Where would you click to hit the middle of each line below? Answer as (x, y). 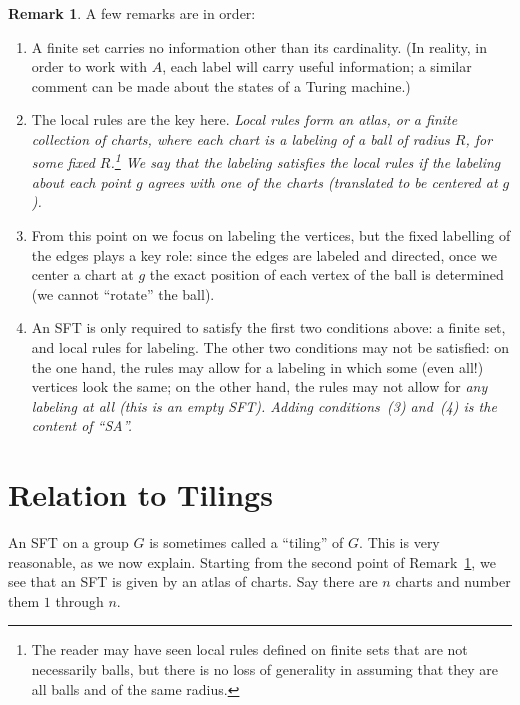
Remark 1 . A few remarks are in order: (132, 13)
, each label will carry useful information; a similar (317, 66)
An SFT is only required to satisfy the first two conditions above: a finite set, (268, 327)
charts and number (453, 581)
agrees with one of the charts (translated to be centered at (322, 181)
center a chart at (82, 274)
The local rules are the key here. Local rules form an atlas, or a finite (244, 119)
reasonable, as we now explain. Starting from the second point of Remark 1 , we (252, 561)
